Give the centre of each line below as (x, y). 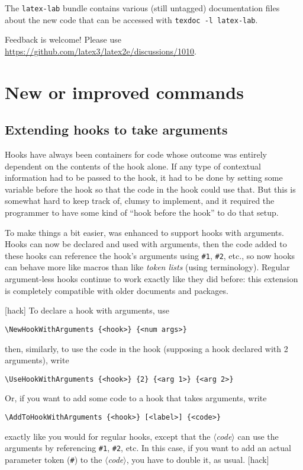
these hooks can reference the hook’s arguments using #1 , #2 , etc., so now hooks (150, 255)
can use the (258, 436)
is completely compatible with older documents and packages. (117, 290)
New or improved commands (124, 92)
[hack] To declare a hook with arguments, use (87, 310)
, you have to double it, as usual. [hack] (198, 459)
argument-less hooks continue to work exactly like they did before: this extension (151, 279)
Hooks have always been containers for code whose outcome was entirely (136, 154)
